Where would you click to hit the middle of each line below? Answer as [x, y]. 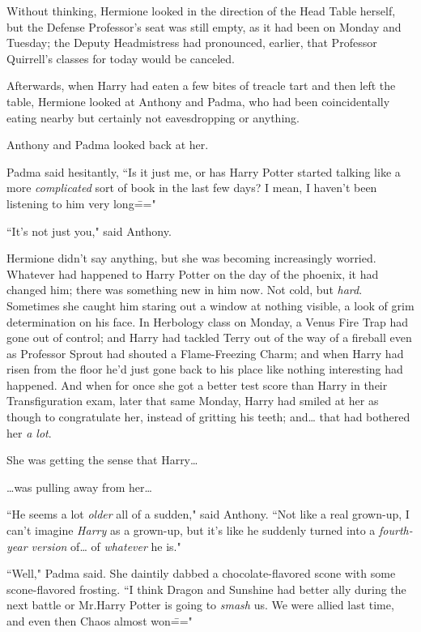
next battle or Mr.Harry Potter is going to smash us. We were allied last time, [200, 605]
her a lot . [29, 432]
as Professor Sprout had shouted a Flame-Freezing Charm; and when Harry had [205, 353]
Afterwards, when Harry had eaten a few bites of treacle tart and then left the [201, 85]
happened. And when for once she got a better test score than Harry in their [197, 384]
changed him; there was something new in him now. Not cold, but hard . [185, 290]
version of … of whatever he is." [106, 546]
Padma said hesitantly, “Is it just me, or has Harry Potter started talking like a [204, 171]
